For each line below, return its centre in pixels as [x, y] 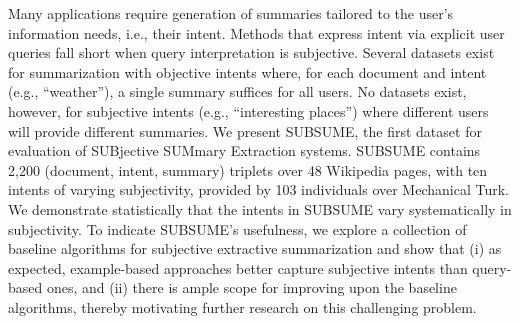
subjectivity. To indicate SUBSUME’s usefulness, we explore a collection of [237, 228]
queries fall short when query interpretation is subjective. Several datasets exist [251, 52]
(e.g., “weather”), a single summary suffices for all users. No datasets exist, [237, 91]
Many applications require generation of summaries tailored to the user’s [231, 13]
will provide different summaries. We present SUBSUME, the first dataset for [245, 130]
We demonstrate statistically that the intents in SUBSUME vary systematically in [260, 208]
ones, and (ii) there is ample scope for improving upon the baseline [251, 287]
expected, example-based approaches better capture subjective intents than [238, 267]
